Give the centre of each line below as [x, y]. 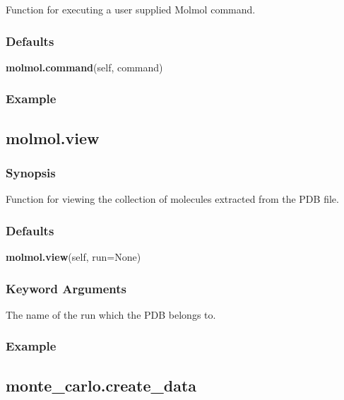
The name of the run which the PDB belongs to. [111, 314]
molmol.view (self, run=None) [73, 257]
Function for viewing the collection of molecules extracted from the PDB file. [172, 199]
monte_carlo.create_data [101, 385]
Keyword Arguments [66, 288]
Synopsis [31, 172]
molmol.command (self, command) [84, 67]
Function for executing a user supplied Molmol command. [131, 9]
